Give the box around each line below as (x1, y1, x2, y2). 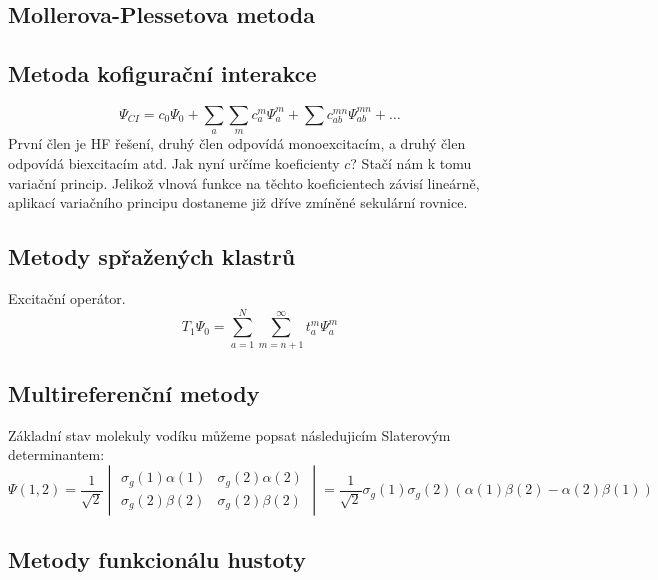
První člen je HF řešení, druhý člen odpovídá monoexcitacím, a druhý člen (8, 133, 466, 154)
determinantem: (8, 444, 105, 465)
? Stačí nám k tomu (350, 152, 472, 173)
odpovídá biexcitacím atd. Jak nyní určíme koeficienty (8, 152, 340, 173)
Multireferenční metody (8, 378, 260, 409)
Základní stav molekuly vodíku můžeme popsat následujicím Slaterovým (8, 424, 451, 445)
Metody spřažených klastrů (8, 241, 296, 272)
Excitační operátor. (8, 287, 126, 308)
